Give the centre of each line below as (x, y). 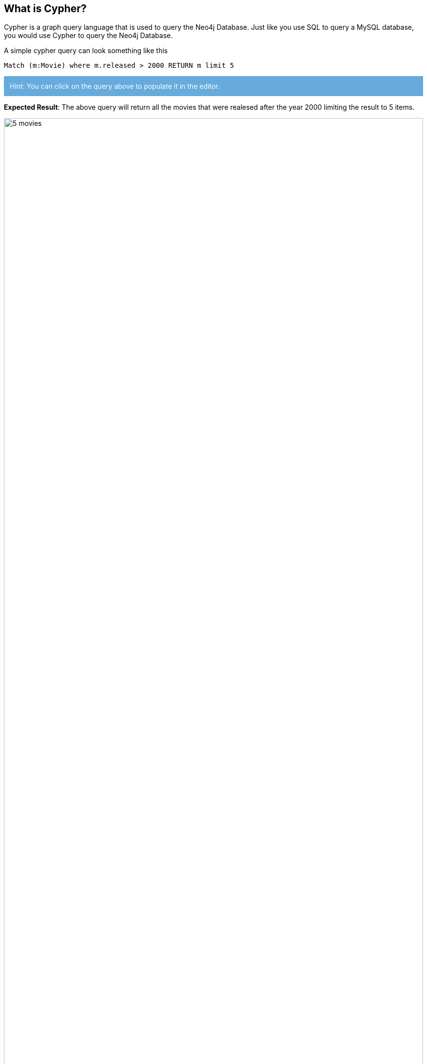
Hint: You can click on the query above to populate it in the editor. (115, 86)
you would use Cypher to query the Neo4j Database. (88, 36)
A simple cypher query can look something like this (86, 51)
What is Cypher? (45, 9)
